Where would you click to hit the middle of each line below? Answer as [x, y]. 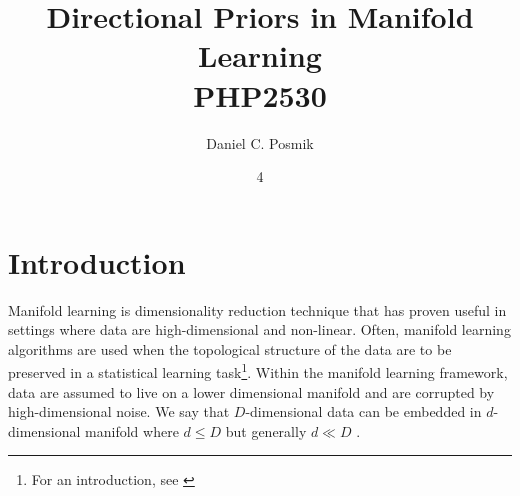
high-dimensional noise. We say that [119, 411]
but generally [266, 430]
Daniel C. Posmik [260, 142]
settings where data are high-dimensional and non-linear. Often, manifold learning [259, 329]
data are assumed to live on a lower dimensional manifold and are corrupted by [251, 391]
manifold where [132, 430]
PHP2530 [260, 94]
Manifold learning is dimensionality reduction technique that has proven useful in [257, 309]
